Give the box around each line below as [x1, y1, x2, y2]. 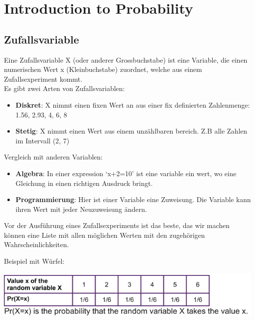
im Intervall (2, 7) [15, 135, 70, 145]
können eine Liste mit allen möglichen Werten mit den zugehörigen [4, 229, 205, 240]
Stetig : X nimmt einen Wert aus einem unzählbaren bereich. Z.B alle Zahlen [15, 126, 248, 136]
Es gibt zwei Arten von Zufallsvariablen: [4, 83, 125, 93]
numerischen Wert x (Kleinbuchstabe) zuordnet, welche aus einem [4, 64, 202, 74]
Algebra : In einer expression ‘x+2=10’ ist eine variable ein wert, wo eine [15, 168, 236, 178]
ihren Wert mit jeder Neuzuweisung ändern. [15, 204, 147, 214]
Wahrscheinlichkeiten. [4, 239, 69, 250]
